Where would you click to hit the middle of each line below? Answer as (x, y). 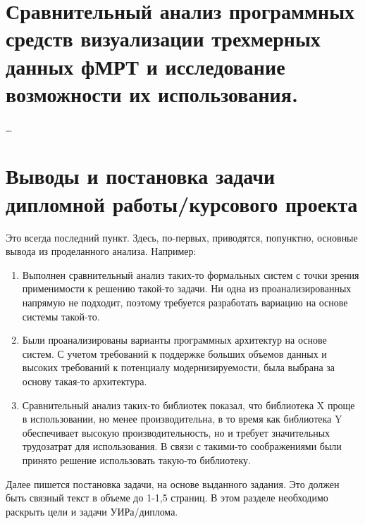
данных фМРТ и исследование (146, 66)
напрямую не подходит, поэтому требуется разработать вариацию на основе (185, 302)
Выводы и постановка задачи (141, 176)
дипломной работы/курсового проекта (182, 203)
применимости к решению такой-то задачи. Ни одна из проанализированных (187, 288)
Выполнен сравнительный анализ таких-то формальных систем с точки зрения (191, 274)
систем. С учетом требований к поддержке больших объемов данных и (174, 353)
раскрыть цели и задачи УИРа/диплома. (92, 511)
